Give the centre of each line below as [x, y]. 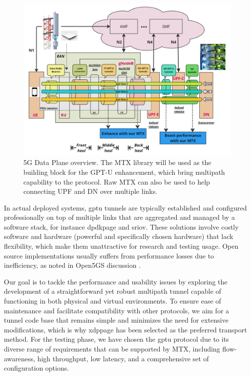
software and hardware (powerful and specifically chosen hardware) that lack [119, 236]
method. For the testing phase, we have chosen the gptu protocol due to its [116, 339]
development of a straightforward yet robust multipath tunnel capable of [113, 291]
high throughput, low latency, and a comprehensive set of [123, 358]
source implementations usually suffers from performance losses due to [109, 255]
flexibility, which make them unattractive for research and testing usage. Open [121, 246]
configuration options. [37, 368]
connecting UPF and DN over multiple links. [91, 191]
